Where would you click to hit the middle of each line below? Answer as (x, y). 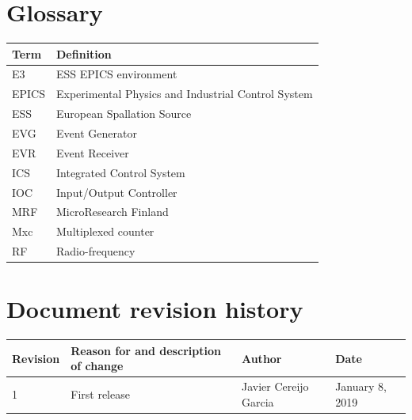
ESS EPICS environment (117, 74)
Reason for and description (146, 350)
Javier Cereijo (275, 386)
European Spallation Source (124, 114)
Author (261, 358)
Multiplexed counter (105, 231)
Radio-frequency (96, 251)
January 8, (361, 386)
